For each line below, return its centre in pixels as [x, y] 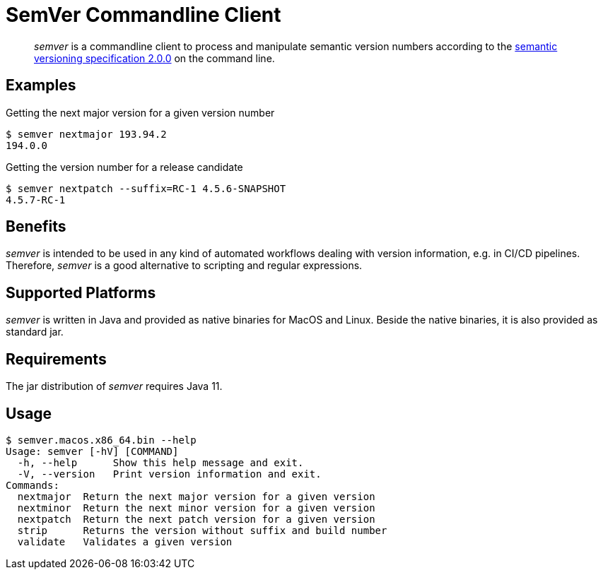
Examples [41, 85]
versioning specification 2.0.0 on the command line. [154, 58]
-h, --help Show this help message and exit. [160, 462]
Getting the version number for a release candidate [124, 167]
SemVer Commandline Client [144, 15]
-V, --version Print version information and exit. [169, 474]
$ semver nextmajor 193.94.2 [86, 134]
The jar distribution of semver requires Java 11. [114, 386]
